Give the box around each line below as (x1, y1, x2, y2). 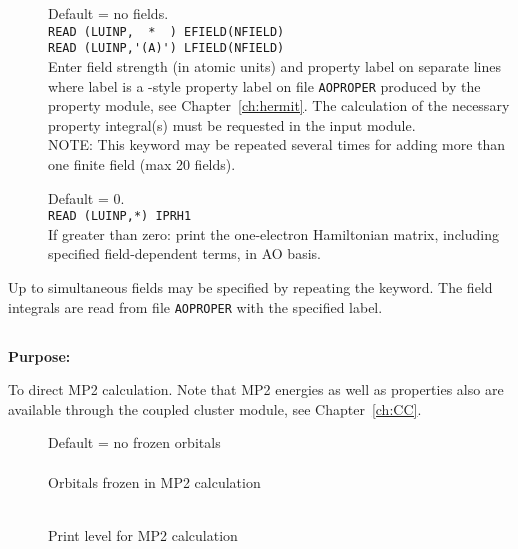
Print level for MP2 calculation (48, 524, 238, 545)
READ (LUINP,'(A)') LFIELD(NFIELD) (48, 41, 285, 56)
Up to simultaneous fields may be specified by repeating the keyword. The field (8, 276, 493, 297)
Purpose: (8, 345, 71, 366)
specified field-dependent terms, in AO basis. (48, 243, 321, 264)
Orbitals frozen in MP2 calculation (48, 471, 261, 492)
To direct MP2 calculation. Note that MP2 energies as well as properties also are (8, 379, 504, 400)
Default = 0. (48, 187, 125, 208)
